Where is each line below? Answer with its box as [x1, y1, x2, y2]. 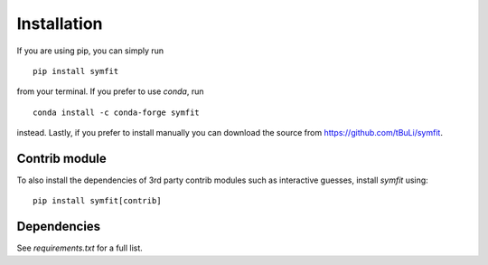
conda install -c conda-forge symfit [33, 107, 201, 118]
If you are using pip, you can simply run [16, 45, 164, 56]
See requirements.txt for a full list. [16, 242, 144, 253]
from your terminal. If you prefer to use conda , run [16, 86, 204, 97]
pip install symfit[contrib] [33, 195, 162, 206]
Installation [16, 14, 103, 33]
